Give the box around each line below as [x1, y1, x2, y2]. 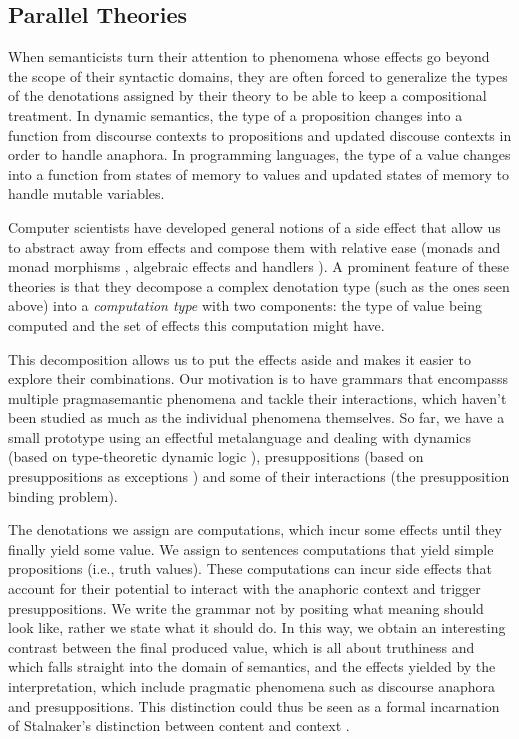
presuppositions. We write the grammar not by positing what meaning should [8, 597, 484, 618]
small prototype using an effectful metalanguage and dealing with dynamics [8, 426, 472, 447]
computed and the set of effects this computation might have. [8, 314, 385, 335]
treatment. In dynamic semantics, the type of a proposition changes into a [8, 104, 463, 125]
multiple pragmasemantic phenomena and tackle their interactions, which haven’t [8, 387, 507, 408]
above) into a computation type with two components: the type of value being [8, 295, 483, 316]
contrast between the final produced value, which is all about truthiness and [8, 636, 475, 657]
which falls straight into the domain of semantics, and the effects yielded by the [8, 656, 496, 677]
